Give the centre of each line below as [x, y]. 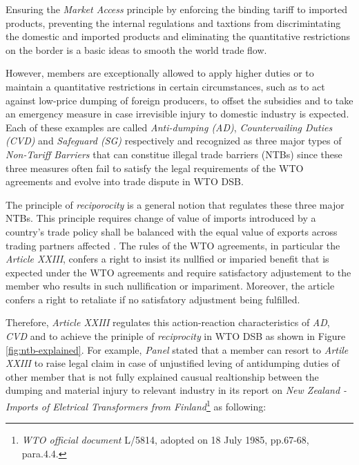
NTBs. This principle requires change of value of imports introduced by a [161, 218]
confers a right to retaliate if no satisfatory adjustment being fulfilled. [153, 299]
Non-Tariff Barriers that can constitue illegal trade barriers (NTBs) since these [174, 154]
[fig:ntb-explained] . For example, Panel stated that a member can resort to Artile [177, 349]
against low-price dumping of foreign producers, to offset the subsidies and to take [179, 100]
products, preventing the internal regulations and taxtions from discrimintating [173, 22]
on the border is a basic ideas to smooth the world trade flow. [136, 49]
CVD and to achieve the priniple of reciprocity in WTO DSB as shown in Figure [176, 336]
